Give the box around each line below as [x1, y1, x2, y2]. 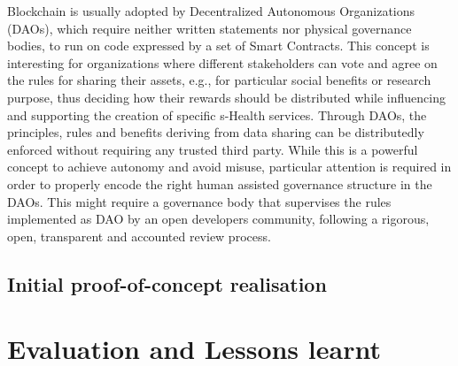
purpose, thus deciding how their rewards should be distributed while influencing [7, 88, 446, 106]
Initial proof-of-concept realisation [7, 270, 327, 297]
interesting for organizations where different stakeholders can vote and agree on [7, 53, 438, 72]
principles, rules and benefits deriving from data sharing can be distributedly [7, 123, 424, 141]
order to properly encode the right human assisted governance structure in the [7, 174, 432, 193]
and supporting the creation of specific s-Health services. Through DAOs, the [7, 105, 427, 124]
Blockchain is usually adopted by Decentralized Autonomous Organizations [7, 2, 415, 19]
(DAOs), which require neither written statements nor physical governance [7, 19, 412, 37]
